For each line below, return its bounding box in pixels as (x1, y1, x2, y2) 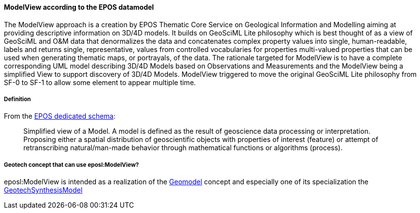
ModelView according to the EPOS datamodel (4, 3, 154, 11)
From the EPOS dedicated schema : (4, 112, 116, 121)
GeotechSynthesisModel (4, 186, 83, 195)
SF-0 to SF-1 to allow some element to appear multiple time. (4, 78, 196, 87)
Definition (4, 96, 31, 103)
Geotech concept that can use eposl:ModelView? (4, 161, 139, 168)
